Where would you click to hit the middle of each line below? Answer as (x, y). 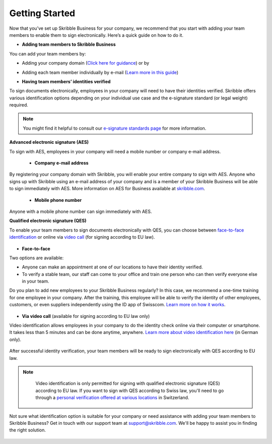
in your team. (36, 281)
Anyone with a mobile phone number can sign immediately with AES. (81, 211)
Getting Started (42, 13)
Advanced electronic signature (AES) (49, 142)
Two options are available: (37, 258)
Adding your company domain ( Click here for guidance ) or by (86, 63)
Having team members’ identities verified (66, 81)
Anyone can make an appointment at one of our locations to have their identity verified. (113, 267)
